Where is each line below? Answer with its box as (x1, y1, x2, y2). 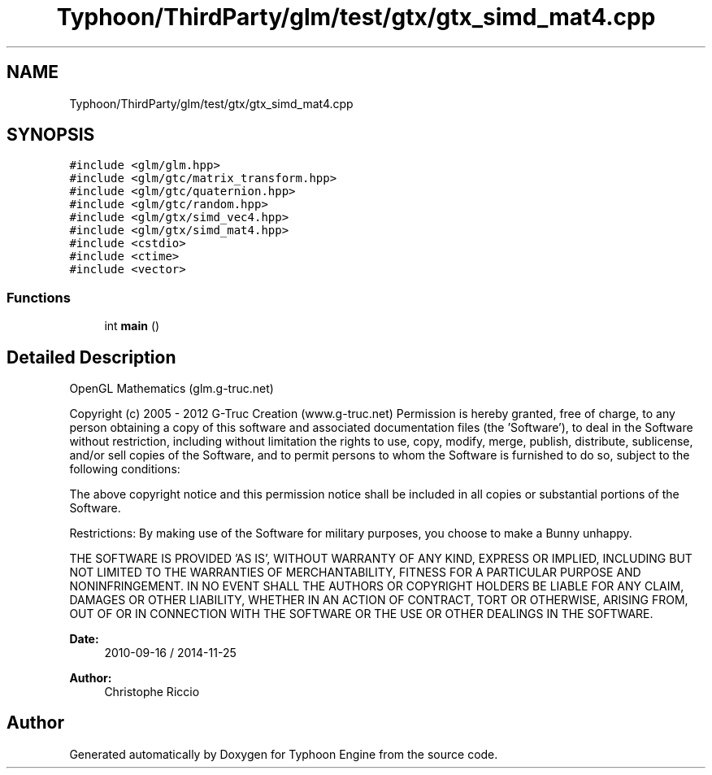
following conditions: (69, 462, 180, 477)
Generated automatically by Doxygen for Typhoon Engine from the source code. (69, 747, 498, 761)
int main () (104, 319, 160, 333)
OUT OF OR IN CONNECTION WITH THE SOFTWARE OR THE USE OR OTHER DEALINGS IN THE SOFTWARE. (69, 607, 653, 621)
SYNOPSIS (7, 124, 95, 146)
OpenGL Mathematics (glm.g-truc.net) (69, 381, 274, 396)
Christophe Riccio (104, 685, 200, 699)
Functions (7, 289, 71, 306)
